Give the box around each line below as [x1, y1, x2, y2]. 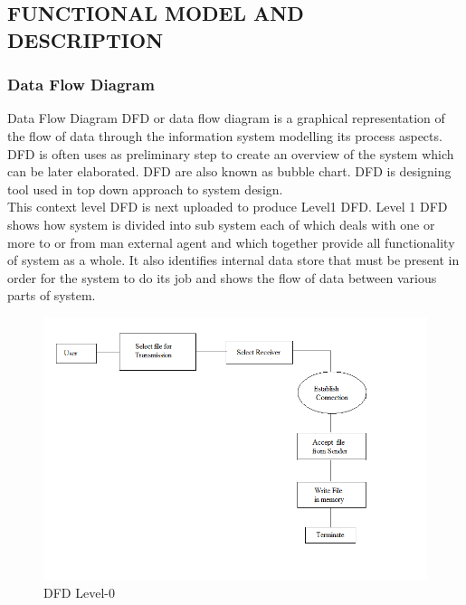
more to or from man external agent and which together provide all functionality [7, 232, 455, 251]
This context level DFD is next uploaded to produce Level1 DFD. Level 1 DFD [7, 197, 448, 216]
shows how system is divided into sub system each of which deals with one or [7, 214, 435, 233]
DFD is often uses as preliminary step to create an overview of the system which [7, 144, 454, 163]
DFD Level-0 [43, 583, 115, 602]
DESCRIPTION [7, 25, 164, 53]
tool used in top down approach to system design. [7, 179, 283, 198]
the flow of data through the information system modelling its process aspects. [7, 126, 442, 145]
